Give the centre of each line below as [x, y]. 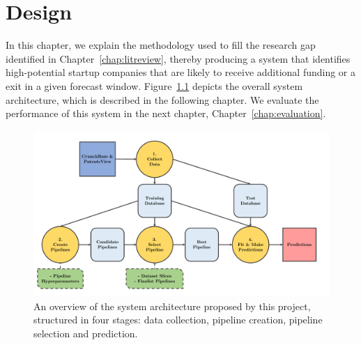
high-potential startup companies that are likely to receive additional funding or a [181, 72]
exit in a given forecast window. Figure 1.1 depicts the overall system [154, 85]
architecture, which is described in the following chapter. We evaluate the [162, 99]
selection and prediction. [86, 333]
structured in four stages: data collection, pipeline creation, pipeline [178, 320]
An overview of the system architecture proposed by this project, [172, 306]
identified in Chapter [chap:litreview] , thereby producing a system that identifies [178, 58]
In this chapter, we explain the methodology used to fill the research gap [161, 45]
